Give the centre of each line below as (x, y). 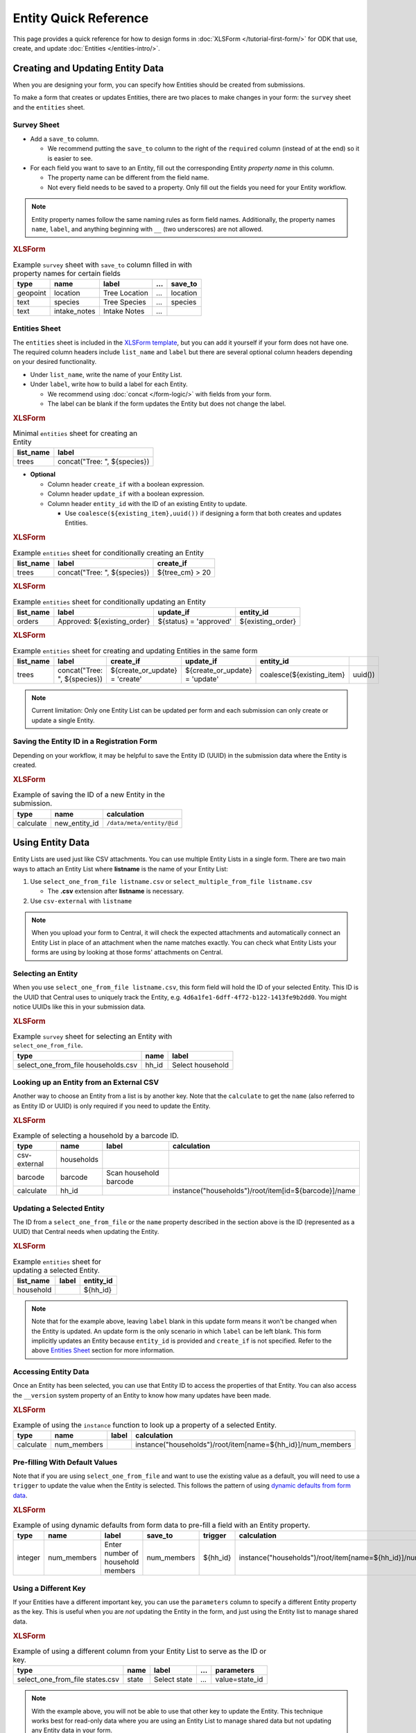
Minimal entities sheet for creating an (75, 433)
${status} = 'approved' (195, 621)
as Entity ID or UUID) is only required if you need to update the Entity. (112, 1106)
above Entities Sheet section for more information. (103, 1350)
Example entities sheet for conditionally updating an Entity (109, 602)
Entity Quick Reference (81, 18)
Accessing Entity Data (51, 1372)
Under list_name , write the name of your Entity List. (106, 374)
